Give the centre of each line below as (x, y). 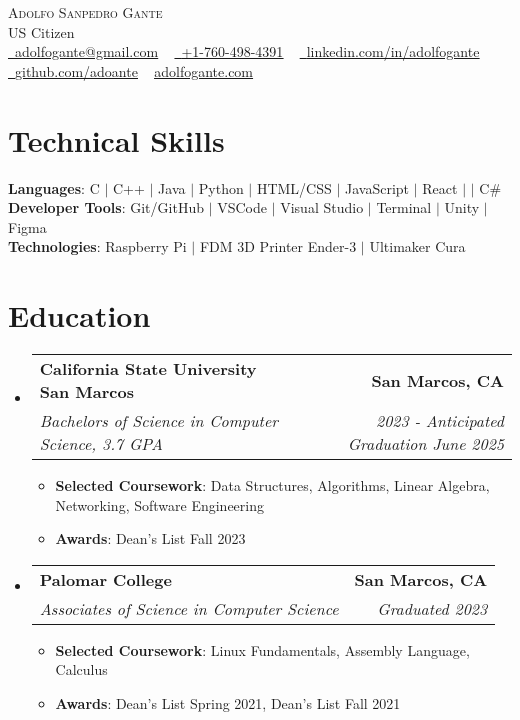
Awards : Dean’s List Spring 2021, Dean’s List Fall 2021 (228, 702)
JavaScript (377, 187)
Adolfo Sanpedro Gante (85, 12)
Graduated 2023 (432, 608)
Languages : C (54, 187)
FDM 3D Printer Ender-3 (278, 246)
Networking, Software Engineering (159, 504)
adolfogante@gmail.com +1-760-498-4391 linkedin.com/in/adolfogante (247, 51)
